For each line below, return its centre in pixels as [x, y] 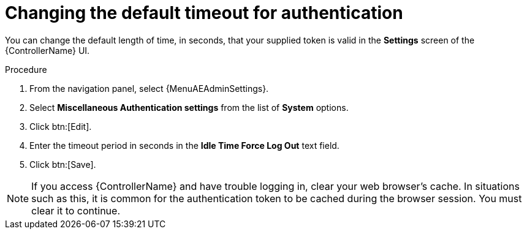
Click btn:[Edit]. [61, 126]
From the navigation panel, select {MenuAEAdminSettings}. [149, 88]
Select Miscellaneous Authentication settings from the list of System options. [189, 107]
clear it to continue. [76, 210]
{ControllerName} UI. [47, 50]
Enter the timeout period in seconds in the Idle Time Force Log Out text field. [184, 145]
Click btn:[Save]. [63, 164]
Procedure [26, 69]
